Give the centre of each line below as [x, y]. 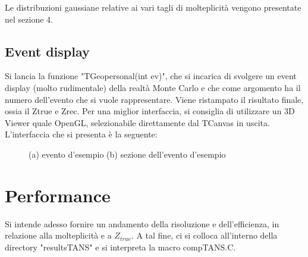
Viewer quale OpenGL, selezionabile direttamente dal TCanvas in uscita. [137, 122]
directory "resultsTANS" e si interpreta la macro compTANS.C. [120, 247]
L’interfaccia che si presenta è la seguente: [81, 134]
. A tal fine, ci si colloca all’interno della [204, 235]
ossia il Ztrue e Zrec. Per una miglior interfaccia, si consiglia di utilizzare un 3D [150, 111]
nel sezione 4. [29, 19]
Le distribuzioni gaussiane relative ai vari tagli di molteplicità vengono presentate [153, 7]
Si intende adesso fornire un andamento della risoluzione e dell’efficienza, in [142, 223]
